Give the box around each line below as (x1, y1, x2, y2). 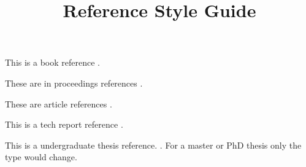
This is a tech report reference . (5, 118, 123, 131)
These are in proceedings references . (5, 76, 143, 89)
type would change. (5, 150, 77, 163)
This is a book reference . (5, 56, 101, 69)
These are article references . (5, 97, 112, 110)
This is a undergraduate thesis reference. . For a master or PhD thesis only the (5, 138, 302, 151)
